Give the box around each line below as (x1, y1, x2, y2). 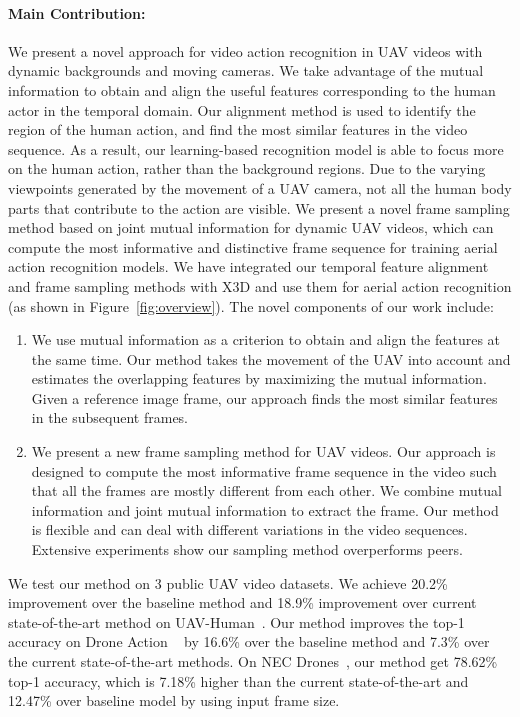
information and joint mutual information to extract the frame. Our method (31, 499, 499, 520)
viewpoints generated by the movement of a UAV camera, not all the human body (8, 177, 512, 198)
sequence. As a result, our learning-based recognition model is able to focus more (8, 138, 504, 159)
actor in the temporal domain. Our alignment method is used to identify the (8, 99, 476, 120)
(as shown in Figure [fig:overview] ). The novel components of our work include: (8, 295, 494, 316)
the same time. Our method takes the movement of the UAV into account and (31, 348, 511, 369)
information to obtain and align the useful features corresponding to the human (8, 79, 496, 100)
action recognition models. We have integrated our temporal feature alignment (8, 256, 489, 277)
